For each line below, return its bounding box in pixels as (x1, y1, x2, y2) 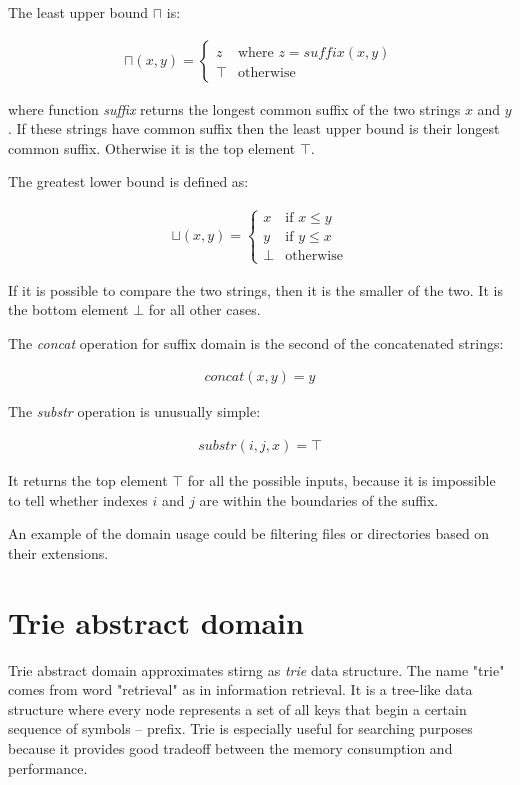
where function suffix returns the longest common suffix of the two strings (8, 98, 461, 119)
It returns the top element (8, 470, 168, 491)
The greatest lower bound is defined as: (8, 171, 249, 192)
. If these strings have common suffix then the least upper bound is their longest (8, 118, 500, 139)
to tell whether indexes (8, 489, 148, 510)
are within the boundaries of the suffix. (199, 489, 439, 510)
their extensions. (8, 542, 109, 563)
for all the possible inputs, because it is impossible (187, 470, 496, 491)
